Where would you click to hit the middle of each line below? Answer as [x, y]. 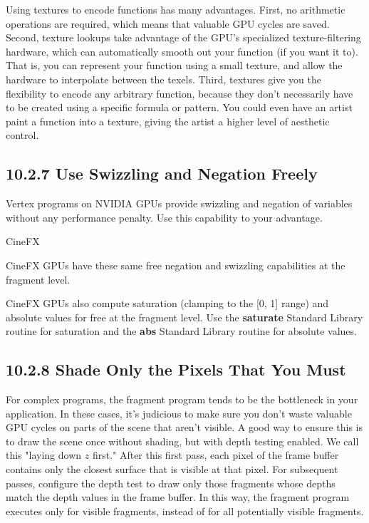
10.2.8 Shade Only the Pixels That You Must [176, 369]
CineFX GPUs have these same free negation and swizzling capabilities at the [176, 265]
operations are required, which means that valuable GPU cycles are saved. [168, 23]
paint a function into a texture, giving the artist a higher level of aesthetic [168, 121]
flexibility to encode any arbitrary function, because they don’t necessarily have [180, 93]
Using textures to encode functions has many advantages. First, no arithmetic [176, 9]
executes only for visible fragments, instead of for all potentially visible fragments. [185, 511]
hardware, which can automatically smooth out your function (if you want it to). [182, 51]
